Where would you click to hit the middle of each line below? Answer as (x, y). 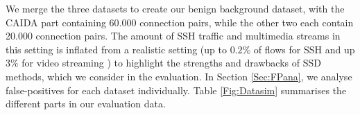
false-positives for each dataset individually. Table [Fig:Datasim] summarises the (176, 90)
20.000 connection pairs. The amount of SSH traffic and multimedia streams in (173, 36)
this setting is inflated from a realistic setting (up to (116, 49)
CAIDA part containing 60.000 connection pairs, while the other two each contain (180, 22)
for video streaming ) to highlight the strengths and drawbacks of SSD (171, 63)
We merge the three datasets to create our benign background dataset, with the (175, 8)
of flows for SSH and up (304, 49)
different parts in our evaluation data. (86, 104)
